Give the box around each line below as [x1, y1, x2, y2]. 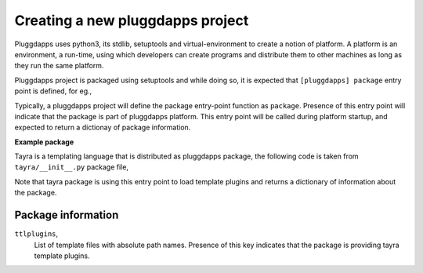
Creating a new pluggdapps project [14, 12, 249, 29]
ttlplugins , [14, 229, 59, 238]
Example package [14, 137, 74, 147]
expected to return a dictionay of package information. [14, 122, 191, 133]
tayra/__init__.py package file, [14, 162, 129, 172]
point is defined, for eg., [14, 86, 92, 96]
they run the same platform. [14, 61, 104, 71]
